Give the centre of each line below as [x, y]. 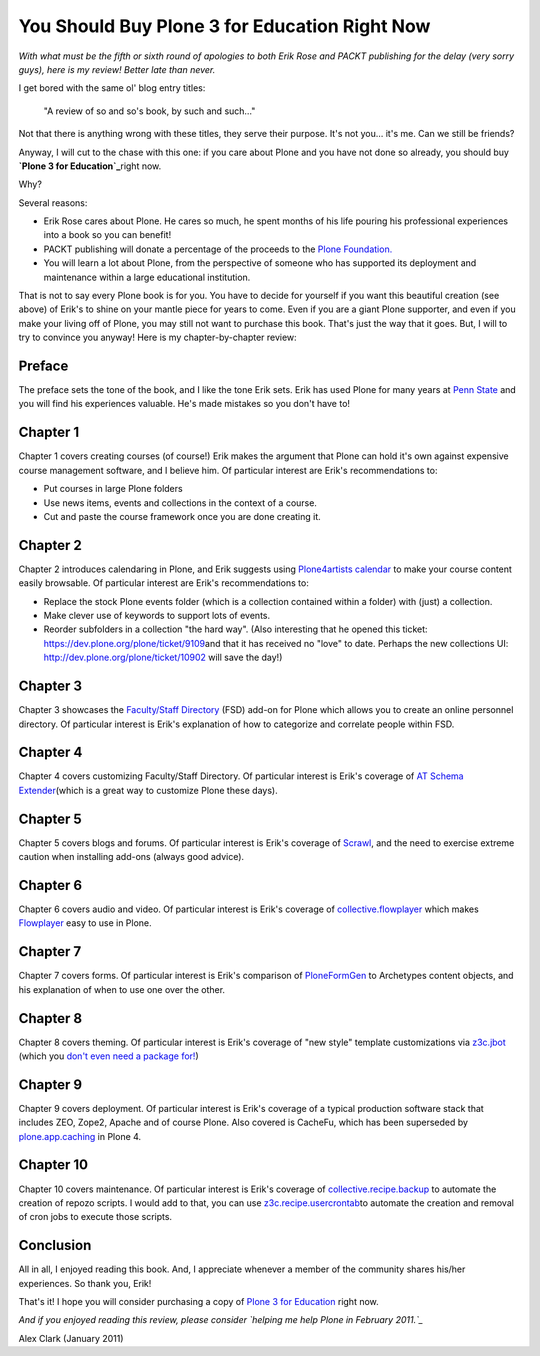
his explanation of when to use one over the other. [121, 989]
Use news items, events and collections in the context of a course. [180, 502]
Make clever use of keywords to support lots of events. [157, 616]
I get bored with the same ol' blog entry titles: [112, 88]
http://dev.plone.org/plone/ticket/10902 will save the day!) [163, 657]
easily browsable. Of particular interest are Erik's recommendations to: [163, 583]
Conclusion [55, 1245]
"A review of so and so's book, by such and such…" [149, 111]
